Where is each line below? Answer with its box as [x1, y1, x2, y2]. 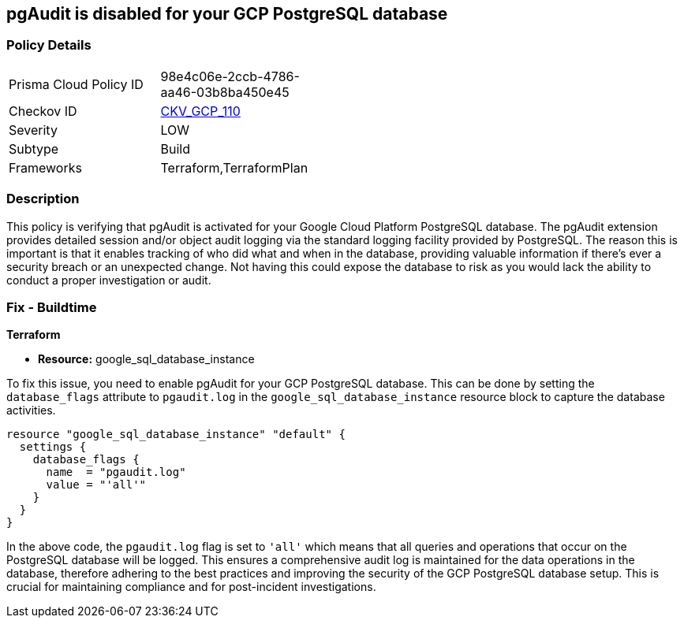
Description [6, 191, 80, 207]
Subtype [9, 140, 59, 157]
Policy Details [6, 37, 92, 54]
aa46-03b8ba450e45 [160, 84, 290, 100]
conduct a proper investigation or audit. [6, 273, 211, 287]
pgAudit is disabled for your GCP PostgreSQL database [6, 4, 448, 24]
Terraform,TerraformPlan [160, 159, 308, 176]
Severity [9, 121, 58, 138]
